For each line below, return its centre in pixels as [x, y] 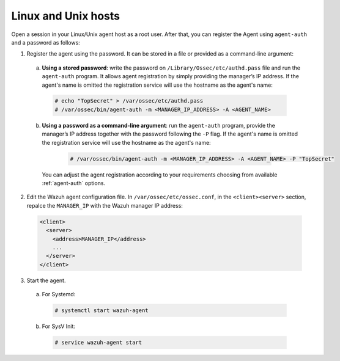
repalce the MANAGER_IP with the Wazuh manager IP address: [105, 205]
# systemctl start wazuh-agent [102, 311]
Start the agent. [46, 280]
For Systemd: [59, 294]
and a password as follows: [46, 42]
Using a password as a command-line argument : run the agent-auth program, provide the [158, 125]
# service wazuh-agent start [98, 343]
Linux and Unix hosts [66, 16]
